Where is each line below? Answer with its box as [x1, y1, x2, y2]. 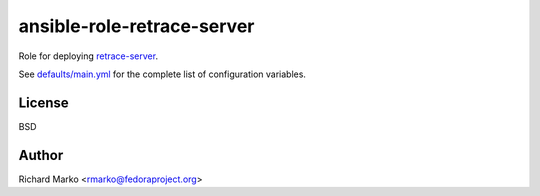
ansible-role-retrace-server [18, 15, 255, 37]
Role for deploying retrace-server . [18, 50, 159, 62]
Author [18, 146, 64, 164]
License [18, 94, 69, 111]
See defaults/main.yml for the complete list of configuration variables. [18, 68, 307, 80]
